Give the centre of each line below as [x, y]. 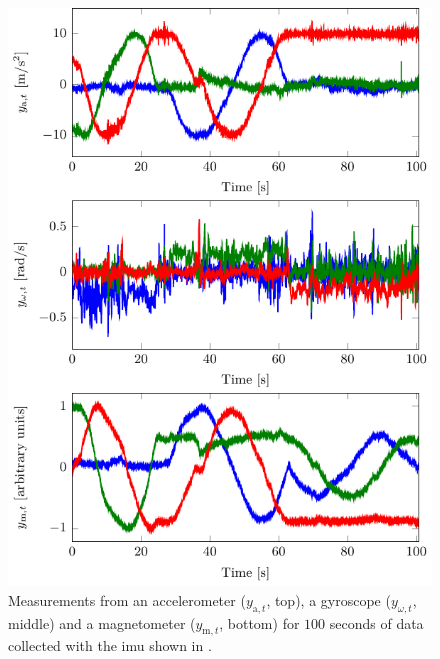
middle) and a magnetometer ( [102, 622]
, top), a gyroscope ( [328, 599]
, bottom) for [259, 622]
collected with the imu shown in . [110, 645]
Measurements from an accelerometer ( [127, 599]
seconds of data [376, 622]
